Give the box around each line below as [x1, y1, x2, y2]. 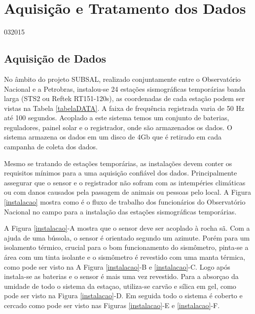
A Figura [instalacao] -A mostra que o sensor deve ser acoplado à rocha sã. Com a [4, 223, 250, 233]
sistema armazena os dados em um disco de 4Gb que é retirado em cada [4, 132, 222, 142]
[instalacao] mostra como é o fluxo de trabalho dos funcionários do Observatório [4, 197, 246, 207]
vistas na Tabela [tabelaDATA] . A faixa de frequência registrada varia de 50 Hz [4, 103, 245, 113]
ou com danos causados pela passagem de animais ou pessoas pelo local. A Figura [4, 187, 251, 197]
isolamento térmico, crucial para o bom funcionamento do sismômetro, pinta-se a [4, 242, 249, 252]
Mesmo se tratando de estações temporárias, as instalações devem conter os [4, 158, 232, 168]
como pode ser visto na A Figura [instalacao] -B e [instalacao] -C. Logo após [4, 261, 230, 272]
